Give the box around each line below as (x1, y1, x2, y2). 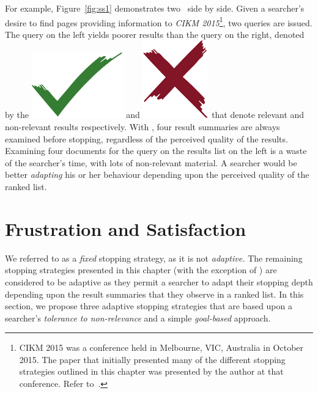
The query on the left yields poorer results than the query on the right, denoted (5, 28, 305, 40)
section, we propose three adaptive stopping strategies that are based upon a (5, 299, 292, 312)
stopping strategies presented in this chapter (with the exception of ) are (5, 263, 277, 276)
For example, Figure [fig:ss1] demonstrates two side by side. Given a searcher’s (5, 2, 305, 14)
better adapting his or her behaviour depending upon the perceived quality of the (5, 168, 309, 181)
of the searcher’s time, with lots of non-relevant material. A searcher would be (5, 156, 297, 169)
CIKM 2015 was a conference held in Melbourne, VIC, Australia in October (19, 341, 304, 354)
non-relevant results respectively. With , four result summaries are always (5, 120, 280, 133)
